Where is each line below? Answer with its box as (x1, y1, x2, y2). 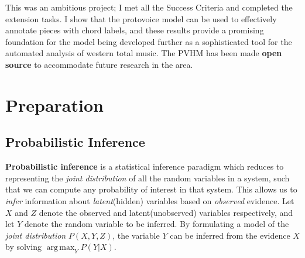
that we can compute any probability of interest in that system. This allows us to (5, 183, 297, 195)
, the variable (112, 229, 160, 241)
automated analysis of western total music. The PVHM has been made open (5, 47, 282, 59)
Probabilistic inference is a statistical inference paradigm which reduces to (5, 160, 284, 173)
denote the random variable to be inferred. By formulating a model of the (25, 218, 289, 230)
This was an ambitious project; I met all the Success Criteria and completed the (5, 1, 293, 13)
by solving (5, 240, 42, 253)
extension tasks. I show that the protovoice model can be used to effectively (5, 12, 277, 25)
